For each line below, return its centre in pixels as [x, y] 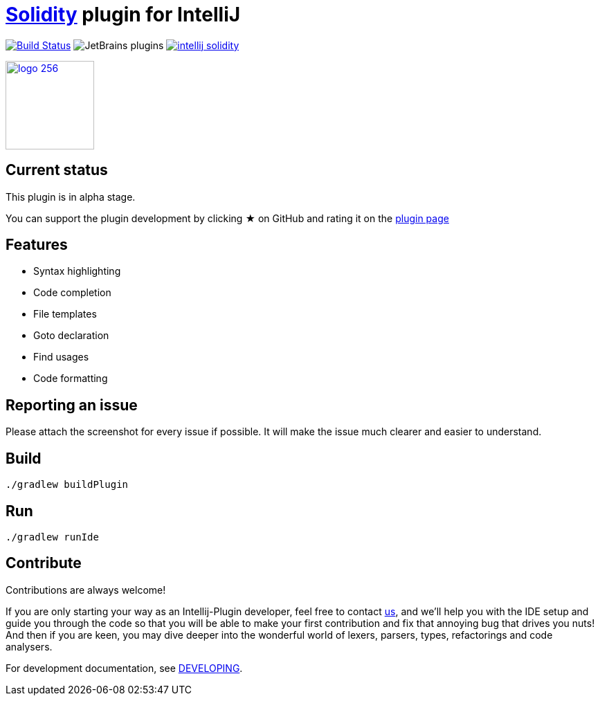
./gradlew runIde [52, 537]
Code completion [72, 293]
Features [37, 245]
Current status [57, 170]
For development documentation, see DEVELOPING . [124, 668]
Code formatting [71, 379]
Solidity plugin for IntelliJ [123, 15]
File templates [65, 314]
